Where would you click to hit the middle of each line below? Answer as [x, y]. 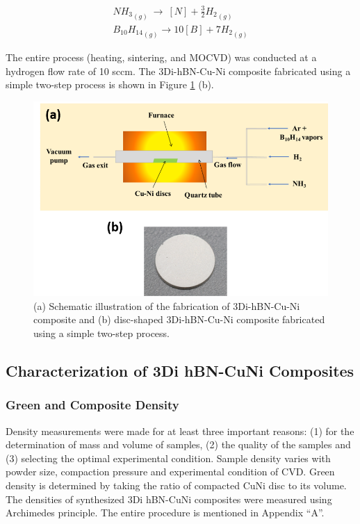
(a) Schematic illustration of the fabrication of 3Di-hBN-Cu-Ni [167, 305]
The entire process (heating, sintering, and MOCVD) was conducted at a [161, 57]
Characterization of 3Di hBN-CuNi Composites [180, 370]
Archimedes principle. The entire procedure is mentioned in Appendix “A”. [165, 513]
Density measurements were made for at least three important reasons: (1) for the [180, 431]
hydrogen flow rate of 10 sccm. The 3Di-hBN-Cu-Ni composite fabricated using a [178, 71]
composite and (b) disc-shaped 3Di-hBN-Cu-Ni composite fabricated [179, 319]
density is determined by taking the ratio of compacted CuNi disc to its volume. [176, 485]
